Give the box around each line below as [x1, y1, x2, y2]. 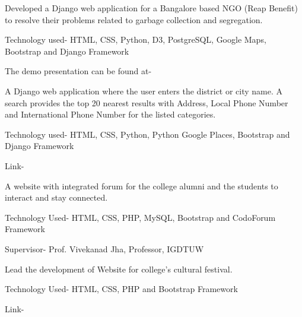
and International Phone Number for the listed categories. [5, 108, 216, 121]
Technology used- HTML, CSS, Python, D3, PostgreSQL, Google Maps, [5, 33, 266, 46]
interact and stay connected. [5, 191, 108, 204]
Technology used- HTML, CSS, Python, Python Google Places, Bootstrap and [5, 128, 290, 140]
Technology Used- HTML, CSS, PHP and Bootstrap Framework [5, 283, 238, 295]
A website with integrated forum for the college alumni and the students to [5, 179, 278, 192]
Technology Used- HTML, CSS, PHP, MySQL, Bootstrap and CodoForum [5, 211, 276, 223]
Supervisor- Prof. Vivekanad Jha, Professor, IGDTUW [5, 242, 204, 255]
